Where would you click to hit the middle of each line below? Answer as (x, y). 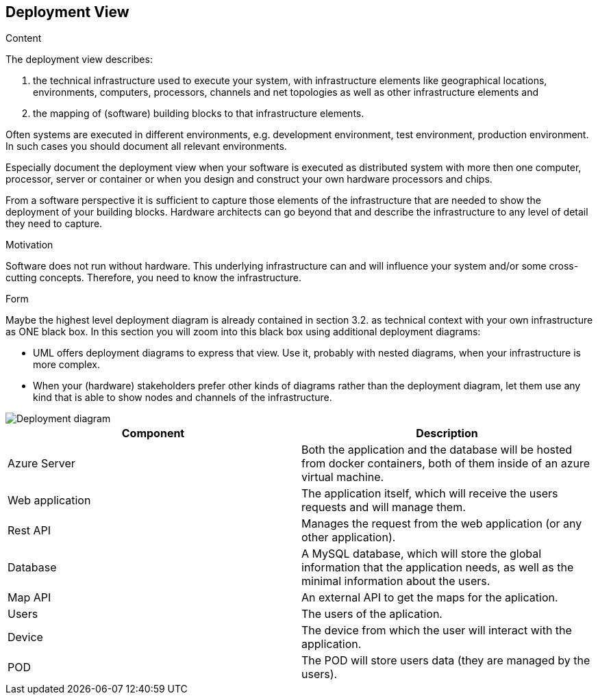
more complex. (66, 365)
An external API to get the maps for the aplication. (430, 598)
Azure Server (41, 464)
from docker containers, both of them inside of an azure (446, 464)
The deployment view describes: (79, 60)
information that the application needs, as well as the (438, 568)
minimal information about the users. (396, 581)
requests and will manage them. (384, 507)
